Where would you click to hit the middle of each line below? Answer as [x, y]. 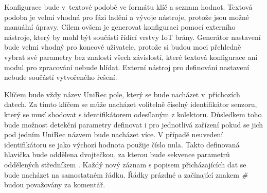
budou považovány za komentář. [55, 185]
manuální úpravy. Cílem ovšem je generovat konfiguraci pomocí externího [120, 27]
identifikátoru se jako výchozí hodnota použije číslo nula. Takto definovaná [122, 144]
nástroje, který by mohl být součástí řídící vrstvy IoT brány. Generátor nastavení [132, 37]
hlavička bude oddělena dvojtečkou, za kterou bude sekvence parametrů [117, 154]
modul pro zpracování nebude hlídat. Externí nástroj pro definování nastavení [127, 67]
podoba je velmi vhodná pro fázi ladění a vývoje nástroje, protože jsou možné [127, 17]
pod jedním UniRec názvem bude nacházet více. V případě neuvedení [114, 134]
